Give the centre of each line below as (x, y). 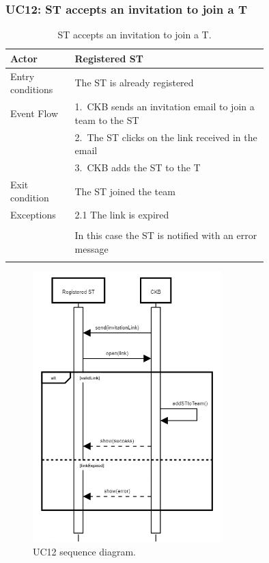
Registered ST (109, 58)
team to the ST (107, 120)
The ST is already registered (134, 83)
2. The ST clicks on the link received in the (166, 137)
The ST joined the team (125, 191)
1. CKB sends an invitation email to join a (165, 107)
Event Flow (34, 113)
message (91, 248)
